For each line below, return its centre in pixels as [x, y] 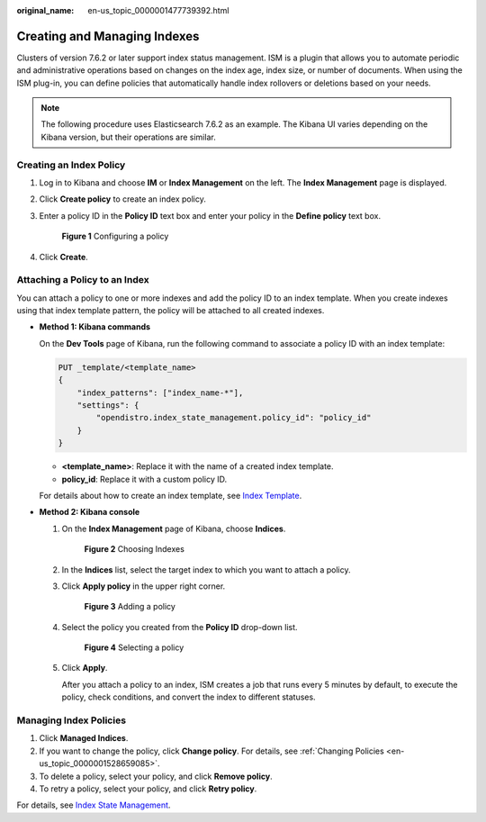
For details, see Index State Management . [94, 805]
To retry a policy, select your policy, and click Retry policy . [148, 789]
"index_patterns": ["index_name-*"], [160, 393]
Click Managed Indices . [84, 738]
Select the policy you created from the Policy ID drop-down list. [180, 627]
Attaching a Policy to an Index [83, 280]
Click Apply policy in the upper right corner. [144, 586]
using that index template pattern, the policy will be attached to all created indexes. [171, 311]
